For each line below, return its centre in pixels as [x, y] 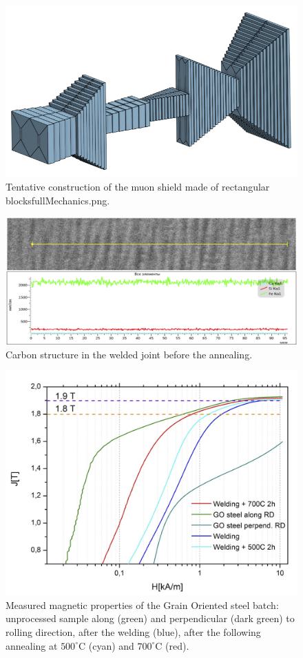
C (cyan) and [106, 645]
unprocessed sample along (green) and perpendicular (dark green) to [150, 618]
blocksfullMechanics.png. [58, 200]
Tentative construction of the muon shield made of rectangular [138, 187]
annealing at [32, 645]
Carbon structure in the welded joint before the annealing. [129, 354]
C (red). [172, 645]
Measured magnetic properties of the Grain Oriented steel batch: [142, 604]
